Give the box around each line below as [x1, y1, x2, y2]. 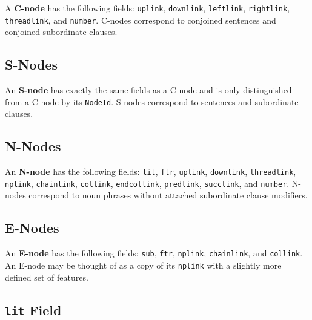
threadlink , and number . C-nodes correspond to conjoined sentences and [5, 13, 276, 26]
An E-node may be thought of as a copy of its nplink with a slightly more [5, 258, 282, 271]
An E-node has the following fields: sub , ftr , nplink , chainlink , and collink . [5, 247, 303, 260]
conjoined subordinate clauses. [5, 25, 118, 38]
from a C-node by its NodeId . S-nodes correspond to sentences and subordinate [5, 95, 299, 108]
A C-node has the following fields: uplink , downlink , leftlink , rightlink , [5, 2, 290, 14]
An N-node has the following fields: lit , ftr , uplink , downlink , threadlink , [5, 165, 296, 178]
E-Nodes [5, 218, 59, 237]
